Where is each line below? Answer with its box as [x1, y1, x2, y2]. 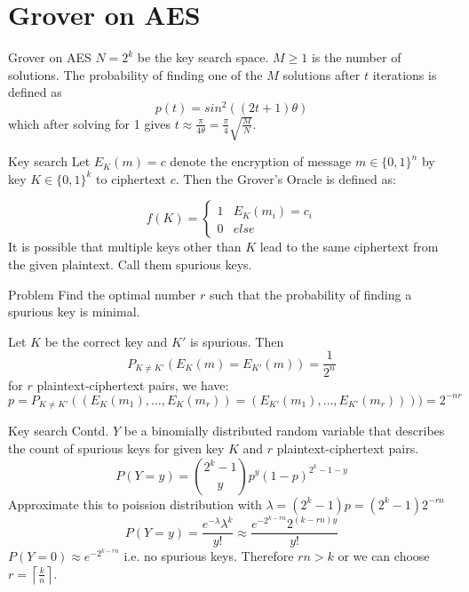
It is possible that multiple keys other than [8, 237, 242, 256]
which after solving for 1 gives [8, 114, 171, 132]
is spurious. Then [189, 332, 284, 350]
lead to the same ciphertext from [259, 237, 439, 256]
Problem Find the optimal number [8, 284, 196, 303]
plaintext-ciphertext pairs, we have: [36, 375, 229, 394]
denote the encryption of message [170, 152, 352, 171]
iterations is [372, 65, 437, 84]
